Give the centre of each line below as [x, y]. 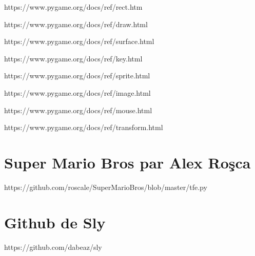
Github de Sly [55, 222]
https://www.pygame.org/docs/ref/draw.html [76, 24]
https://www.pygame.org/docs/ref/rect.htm [73, 7]
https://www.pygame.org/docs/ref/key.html [73, 58]
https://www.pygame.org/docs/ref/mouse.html [78, 110]
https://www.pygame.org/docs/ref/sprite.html [77, 76]
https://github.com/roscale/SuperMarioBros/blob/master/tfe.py [106, 187]
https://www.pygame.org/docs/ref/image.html [77, 92]
